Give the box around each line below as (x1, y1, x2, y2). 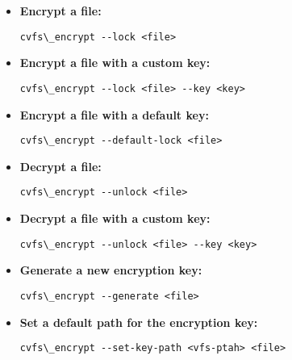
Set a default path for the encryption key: (19, 313, 258, 330)
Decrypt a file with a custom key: (19, 210, 211, 226)
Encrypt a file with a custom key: (19, 54, 211, 71)
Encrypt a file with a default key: (19, 106, 209, 123)
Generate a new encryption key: (19, 262, 202, 278)
